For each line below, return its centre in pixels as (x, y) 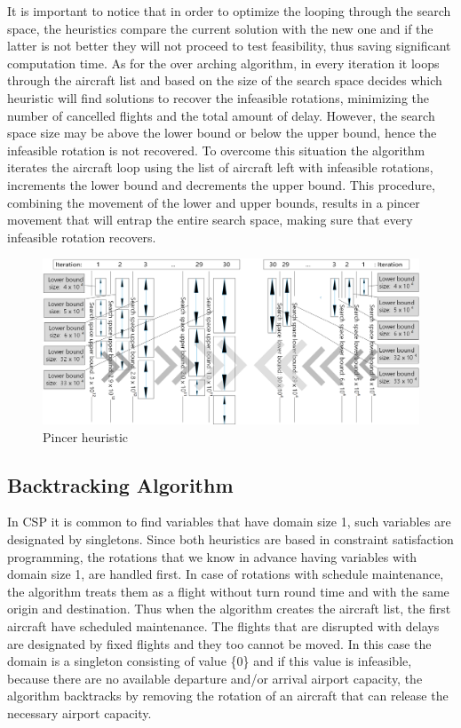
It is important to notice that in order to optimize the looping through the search (229, 11)
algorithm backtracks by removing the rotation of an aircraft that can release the (228, 696)
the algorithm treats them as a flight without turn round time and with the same (228, 591)
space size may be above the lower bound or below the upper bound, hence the (222, 133)
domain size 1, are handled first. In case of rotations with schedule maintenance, (226, 574)
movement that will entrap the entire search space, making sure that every (210, 220)
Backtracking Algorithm (120, 484)
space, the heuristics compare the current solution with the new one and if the (220, 28)
